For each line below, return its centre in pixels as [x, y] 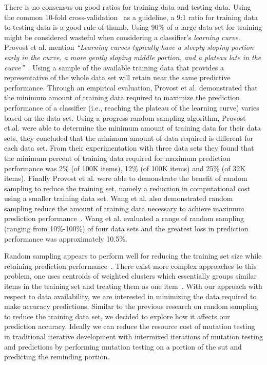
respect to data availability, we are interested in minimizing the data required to [130, 296]
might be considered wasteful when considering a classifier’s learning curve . [122, 37]
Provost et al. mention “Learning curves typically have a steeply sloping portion [129, 47]
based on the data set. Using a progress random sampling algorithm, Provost [125, 117]
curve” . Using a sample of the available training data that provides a [114, 67]
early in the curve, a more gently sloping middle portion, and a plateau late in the [133, 57]
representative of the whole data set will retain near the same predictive [117, 77]
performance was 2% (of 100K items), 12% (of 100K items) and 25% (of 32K [125, 168]
